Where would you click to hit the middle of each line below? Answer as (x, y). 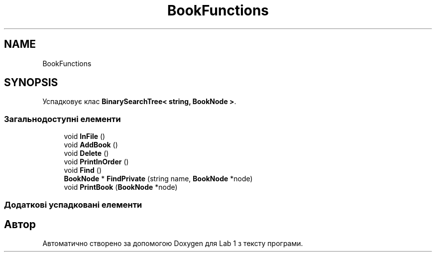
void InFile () (85, 136)
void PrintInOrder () (96, 162)
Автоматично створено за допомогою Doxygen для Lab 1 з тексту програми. (173, 244)
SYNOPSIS (31, 83)
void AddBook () (91, 145)
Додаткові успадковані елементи (73, 204)
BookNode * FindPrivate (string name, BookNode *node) (158, 179)
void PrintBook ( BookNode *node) (121, 187)
